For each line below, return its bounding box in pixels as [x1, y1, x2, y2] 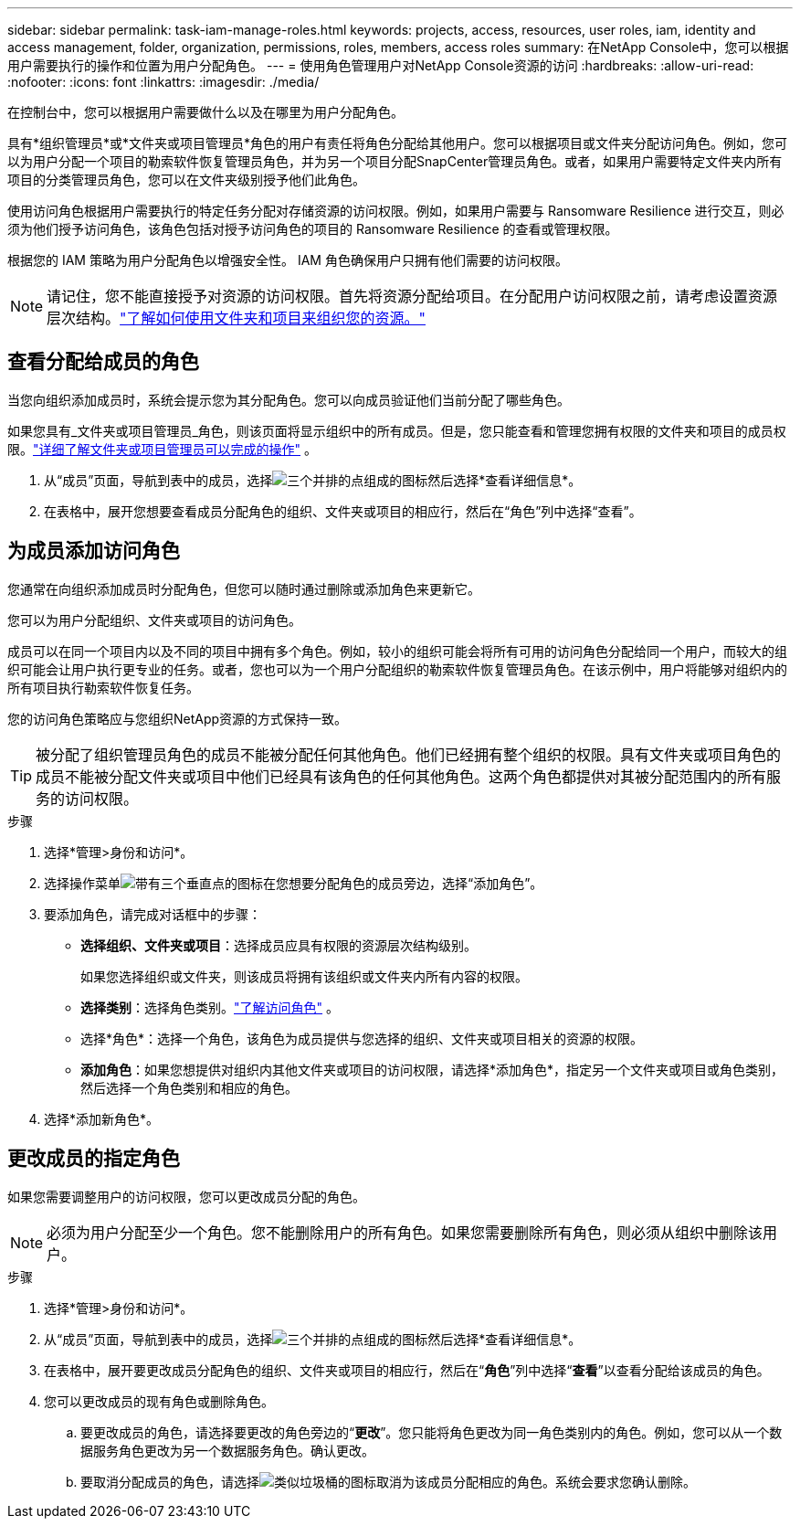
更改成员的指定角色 [7, 1147, 180, 1171]
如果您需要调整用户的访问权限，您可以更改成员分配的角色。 [7, 1188, 365, 1204]
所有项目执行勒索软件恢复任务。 [7, 679, 199, 695]
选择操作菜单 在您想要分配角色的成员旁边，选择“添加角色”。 [44, 874, 543, 891]
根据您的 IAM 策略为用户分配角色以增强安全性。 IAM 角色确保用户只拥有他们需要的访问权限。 [7, 252, 568, 268]
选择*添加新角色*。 [44, 1110, 160, 1127]
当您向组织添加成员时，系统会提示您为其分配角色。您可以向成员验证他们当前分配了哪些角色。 [7, 391, 570, 408]
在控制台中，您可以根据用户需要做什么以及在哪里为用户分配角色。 [7, 104, 404, 120]
